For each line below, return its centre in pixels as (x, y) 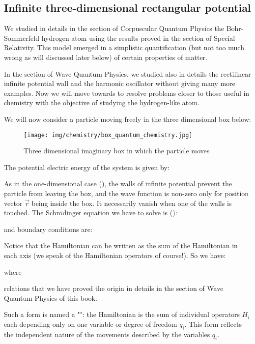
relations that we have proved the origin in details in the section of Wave (114, 288)
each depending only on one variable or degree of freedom (91, 324)
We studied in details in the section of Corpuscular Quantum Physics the (114, 28)
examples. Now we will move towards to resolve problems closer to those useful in (127, 93)
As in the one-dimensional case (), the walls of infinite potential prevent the (118, 184)
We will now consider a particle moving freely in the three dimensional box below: (127, 119)
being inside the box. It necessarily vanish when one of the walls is (132, 203)
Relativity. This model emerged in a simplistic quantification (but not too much (124, 47)
